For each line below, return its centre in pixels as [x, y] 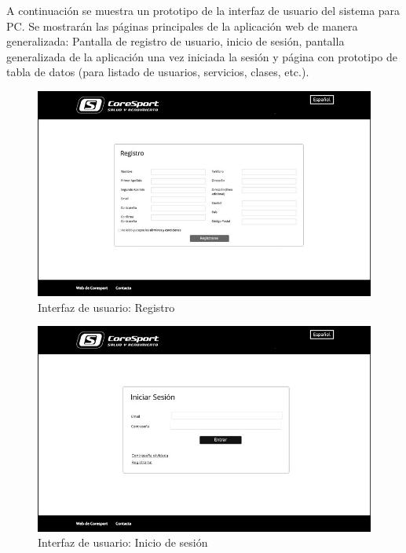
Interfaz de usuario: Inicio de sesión [123, 542]
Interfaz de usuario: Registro [106, 307]
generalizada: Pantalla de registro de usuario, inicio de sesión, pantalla [176, 41]
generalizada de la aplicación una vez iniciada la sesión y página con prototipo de [202, 56]
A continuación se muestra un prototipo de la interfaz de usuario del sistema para [203, 10]
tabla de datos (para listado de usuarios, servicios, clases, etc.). [158, 72]
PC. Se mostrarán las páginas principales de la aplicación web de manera [182, 26]
